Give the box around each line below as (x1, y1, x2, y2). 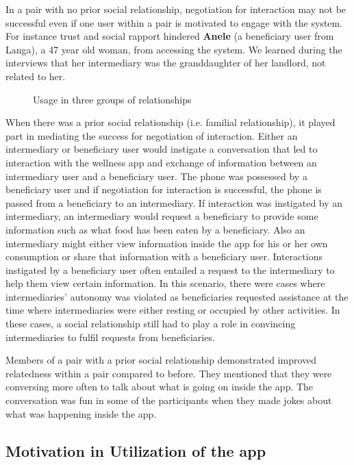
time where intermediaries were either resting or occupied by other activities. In (5, 303, 340, 317)
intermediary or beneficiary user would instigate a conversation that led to (5, 142, 318, 156)
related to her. (5, 68, 66, 83)
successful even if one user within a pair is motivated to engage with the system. (5, 15, 343, 29)
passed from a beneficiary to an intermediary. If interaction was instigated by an (5, 195, 343, 210)
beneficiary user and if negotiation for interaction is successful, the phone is (5, 182, 322, 197)
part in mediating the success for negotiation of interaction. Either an (5, 128, 298, 142)
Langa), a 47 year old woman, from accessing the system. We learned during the (5, 42, 342, 56)
